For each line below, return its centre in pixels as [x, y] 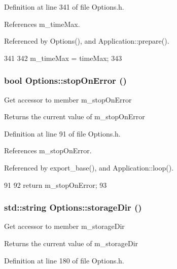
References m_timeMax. [42, 24]
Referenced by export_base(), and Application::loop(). [89, 167]
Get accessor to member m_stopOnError [68, 99]
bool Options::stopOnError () [65, 80]
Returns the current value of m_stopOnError [75, 116]
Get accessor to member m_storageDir [64, 226]
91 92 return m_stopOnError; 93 [56, 184]
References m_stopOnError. [48, 150]
